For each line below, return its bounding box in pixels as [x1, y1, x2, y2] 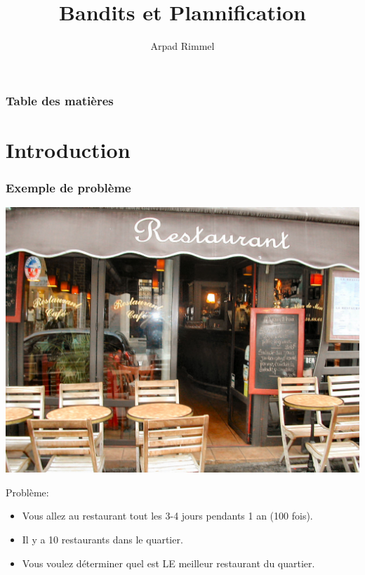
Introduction [6, 135, 131, 164]
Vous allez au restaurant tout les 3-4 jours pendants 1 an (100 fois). [22, 508, 313, 523]
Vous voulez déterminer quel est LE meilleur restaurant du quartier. [22, 555, 315, 570]
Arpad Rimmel [150, 39, 215, 53]
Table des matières [6, 91, 114, 109]
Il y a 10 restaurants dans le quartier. [22, 532, 183, 547]
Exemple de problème [6, 178, 131, 196]
